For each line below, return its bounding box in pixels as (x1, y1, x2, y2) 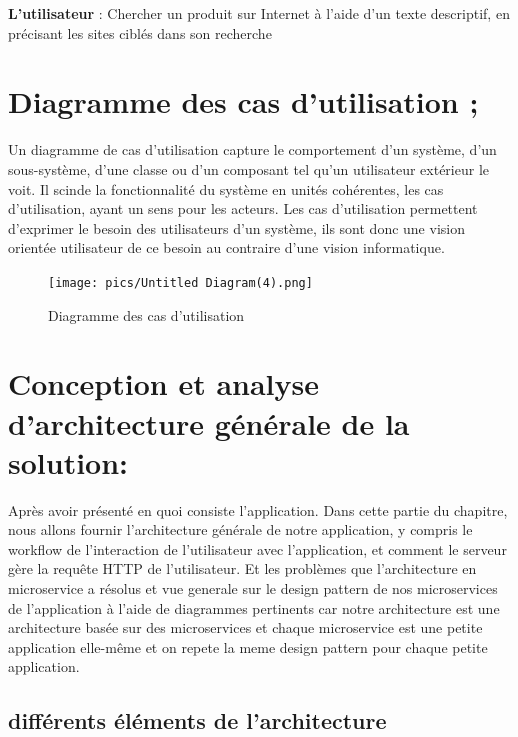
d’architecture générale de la (8, 402, 410, 443)
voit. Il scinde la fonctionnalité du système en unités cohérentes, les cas (8, 178, 444, 199)
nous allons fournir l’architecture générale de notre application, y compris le (8, 519, 473, 540)
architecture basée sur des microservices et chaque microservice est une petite (8, 617, 483, 638)
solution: (8, 441, 129, 482)
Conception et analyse (8, 363, 319, 404)
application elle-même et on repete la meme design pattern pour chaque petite (8, 636, 488, 657)
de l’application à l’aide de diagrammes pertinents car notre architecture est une (8, 597, 500, 618)
